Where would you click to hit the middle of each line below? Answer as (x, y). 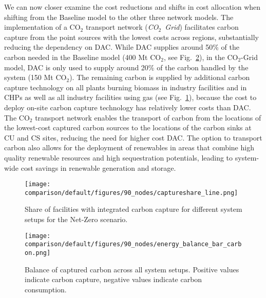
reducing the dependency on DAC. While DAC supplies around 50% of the (122, 47)
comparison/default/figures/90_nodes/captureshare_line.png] (131, 193)
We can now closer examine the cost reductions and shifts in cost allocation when (132, 7)
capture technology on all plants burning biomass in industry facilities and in (126, 87)
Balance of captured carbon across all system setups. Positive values (132, 269)
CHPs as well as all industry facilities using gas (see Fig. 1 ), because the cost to (130, 97)
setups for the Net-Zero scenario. (76, 219)
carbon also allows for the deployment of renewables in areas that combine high (129, 147)
